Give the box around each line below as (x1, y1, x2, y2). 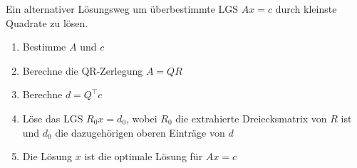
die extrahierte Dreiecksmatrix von (175, 110, 327, 125)
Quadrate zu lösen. (6, 15, 88, 30)
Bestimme (22, 39, 66, 54)
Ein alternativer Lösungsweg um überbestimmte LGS (6, 1, 239, 16)
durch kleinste (275, 1, 337, 16)
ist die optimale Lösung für (84, 149, 203, 164)
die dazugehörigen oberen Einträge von (55, 125, 225, 140)
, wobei (126, 110, 157, 125)
